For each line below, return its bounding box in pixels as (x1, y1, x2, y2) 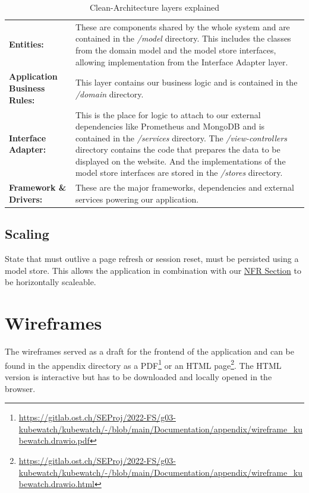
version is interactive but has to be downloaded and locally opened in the (5, 370, 272, 383)
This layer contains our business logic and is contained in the (75, 76, 298, 89)
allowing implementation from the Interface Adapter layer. (75, 55, 288, 68)
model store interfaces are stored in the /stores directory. (75, 166, 283, 179)
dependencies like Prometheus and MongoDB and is (75, 120, 265, 132)
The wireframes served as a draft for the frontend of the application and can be (5, 345, 294, 358)
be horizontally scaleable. (5, 276, 96, 288)
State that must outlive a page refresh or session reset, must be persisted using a (5, 252, 299, 265)
